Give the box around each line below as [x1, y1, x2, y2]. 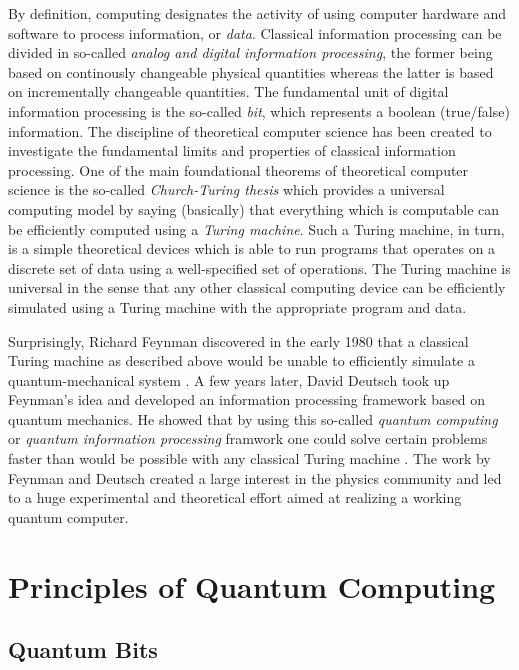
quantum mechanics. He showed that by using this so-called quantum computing [8, 408, 498, 429]
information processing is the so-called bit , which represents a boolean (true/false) [8, 100, 510, 121]
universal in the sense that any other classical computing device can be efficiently [8, 277, 506, 298]
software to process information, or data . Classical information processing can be [8, 22, 502, 43]
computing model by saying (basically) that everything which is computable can [8, 198, 500, 219]
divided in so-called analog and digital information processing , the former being [8, 42, 493, 63]
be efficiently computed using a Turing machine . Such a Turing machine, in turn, [8, 218, 505, 239]
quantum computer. [8, 506, 129, 527]
